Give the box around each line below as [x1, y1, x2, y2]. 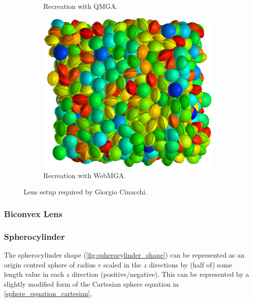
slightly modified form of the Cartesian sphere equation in [4, 278, 179, 289]
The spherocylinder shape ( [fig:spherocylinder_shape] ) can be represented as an [4, 250, 245, 260]
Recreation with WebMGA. [43, 170, 126, 180]
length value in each [4, 269, 64, 279]
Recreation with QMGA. [43, 1, 118, 11]
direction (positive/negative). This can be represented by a [71, 269, 250, 279]
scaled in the [103, 259, 141, 269]
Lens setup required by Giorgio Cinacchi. [24, 187, 148, 197]
